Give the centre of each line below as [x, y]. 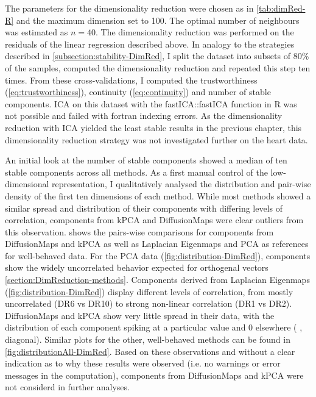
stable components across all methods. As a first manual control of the [136, 172]
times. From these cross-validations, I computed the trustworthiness [131, 80]
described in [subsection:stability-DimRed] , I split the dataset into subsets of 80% [157, 56]
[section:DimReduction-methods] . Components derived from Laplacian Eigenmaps [157, 280]
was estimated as [37, 32]
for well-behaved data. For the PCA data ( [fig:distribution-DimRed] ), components [158, 255]
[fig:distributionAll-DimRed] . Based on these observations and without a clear [150, 351]
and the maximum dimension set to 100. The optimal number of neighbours [158, 20]
